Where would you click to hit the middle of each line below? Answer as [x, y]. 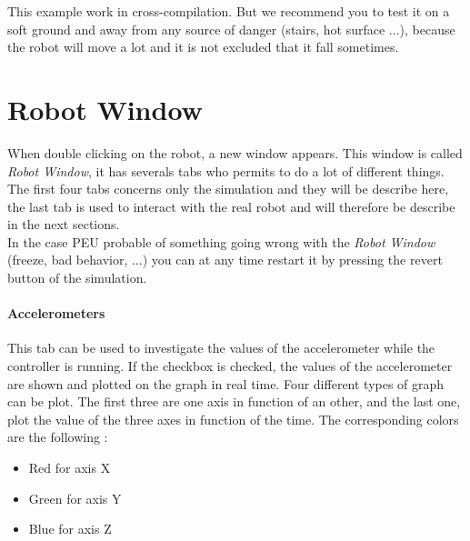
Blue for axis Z [70, 529]
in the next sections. [64, 224]
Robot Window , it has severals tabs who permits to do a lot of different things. [226, 170]
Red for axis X [70, 468]
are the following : [58, 437]
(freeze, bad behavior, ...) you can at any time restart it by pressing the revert [225, 260]
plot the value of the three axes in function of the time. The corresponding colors [233, 419]
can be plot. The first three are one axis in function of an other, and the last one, [234, 401]
